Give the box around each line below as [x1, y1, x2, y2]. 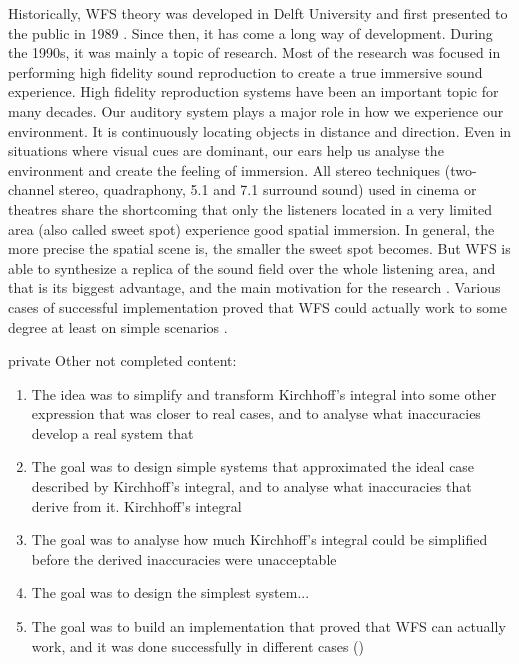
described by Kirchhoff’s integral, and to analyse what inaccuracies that [31, 476, 472, 497]
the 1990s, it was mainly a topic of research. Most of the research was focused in [8, 42, 501, 63]
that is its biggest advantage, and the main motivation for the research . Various [8, 277, 501, 298]
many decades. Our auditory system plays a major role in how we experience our [8, 100, 504, 121]
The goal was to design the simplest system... [31, 582, 310, 603]
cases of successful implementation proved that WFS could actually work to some [8, 296, 507, 317]
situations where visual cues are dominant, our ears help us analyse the [8, 140, 444, 161]
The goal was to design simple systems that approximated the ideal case [31, 456, 475, 477]
